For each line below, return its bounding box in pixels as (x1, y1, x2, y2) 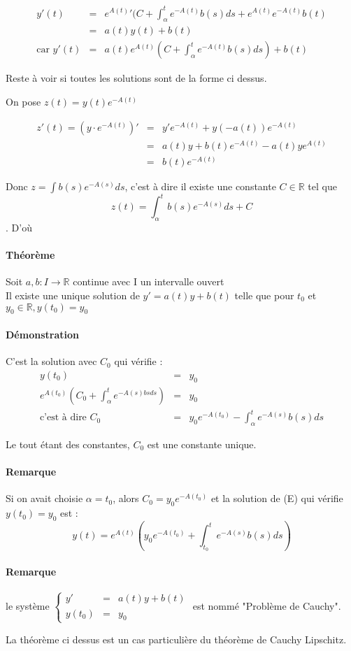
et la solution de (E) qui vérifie (210, 491, 343, 506)
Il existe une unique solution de (6, 287, 140, 302)
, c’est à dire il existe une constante (124, 178, 276, 193)
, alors (113, 491, 139, 506)
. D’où (6, 220, 32, 234)
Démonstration (6, 327, 79, 341)
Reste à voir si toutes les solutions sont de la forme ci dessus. (6, 71, 267, 85)
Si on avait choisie (6, 491, 83, 506)
